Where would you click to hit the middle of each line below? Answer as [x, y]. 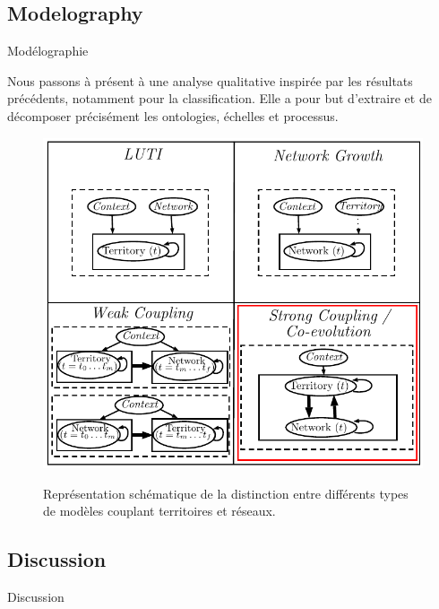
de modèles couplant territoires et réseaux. [159, 511]
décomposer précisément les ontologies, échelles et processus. [173, 115]
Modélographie [48, 51]
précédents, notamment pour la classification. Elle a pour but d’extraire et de [219, 98]
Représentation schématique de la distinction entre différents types [226, 493]
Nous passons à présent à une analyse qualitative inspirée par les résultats [210, 80]
